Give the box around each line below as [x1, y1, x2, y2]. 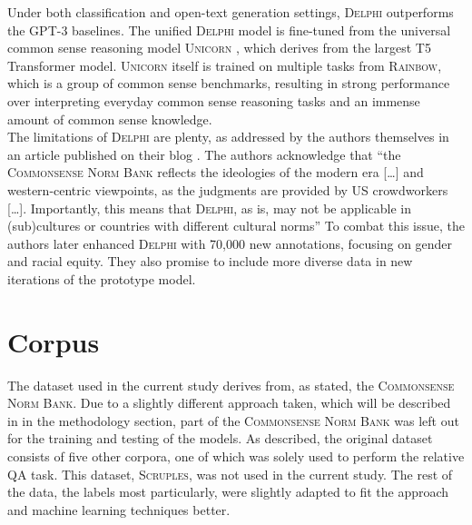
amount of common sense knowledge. [7, 109, 212, 128]
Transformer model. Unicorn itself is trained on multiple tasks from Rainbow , [7, 55, 442, 74]
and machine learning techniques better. [7, 500, 231, 519]
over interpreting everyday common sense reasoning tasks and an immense [7, 91, 420, 110]
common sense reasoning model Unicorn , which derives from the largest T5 [7, 38, 431, 57]
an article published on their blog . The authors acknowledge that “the [7, 144, 401, 163]
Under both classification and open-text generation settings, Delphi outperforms [7, 3, 454, 21]
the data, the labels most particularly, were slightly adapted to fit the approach [7, 482, 449, 501]
